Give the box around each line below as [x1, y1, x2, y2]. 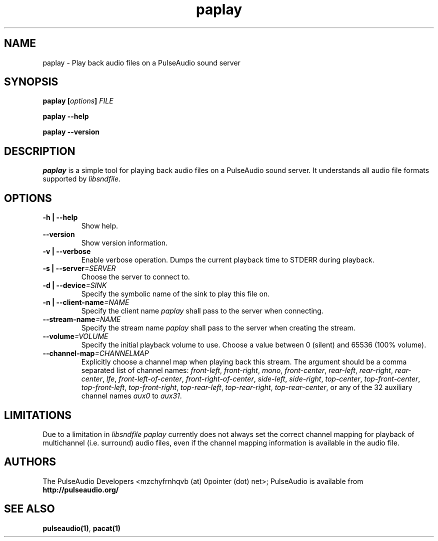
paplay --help [42, 112, 89, 121]
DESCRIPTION [4, 144, 75, 157]
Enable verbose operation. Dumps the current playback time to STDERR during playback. [81, 255, 374, 264]
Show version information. [81, 238, 168, 247]
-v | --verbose [42, 247, 91, 256]
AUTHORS [4, 455, 56, 468]
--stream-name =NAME [42, 315, 121, 324]
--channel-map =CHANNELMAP [42, 349, 149, 358]
